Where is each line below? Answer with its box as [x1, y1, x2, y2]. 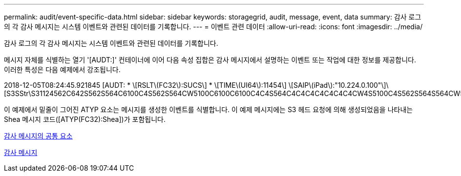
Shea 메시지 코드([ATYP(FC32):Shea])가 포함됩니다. [4, 115, 166, 123]
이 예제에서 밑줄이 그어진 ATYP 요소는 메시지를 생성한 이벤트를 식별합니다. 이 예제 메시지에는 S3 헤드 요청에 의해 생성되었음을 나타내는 [4, 105, 413, 114]
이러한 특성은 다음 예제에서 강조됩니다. [4, 65, 121, 74]
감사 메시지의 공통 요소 [4, 132, 73, 140]
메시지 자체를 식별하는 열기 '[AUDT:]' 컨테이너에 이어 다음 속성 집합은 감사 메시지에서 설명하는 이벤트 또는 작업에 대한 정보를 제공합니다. [4, 56, 416, 64]
